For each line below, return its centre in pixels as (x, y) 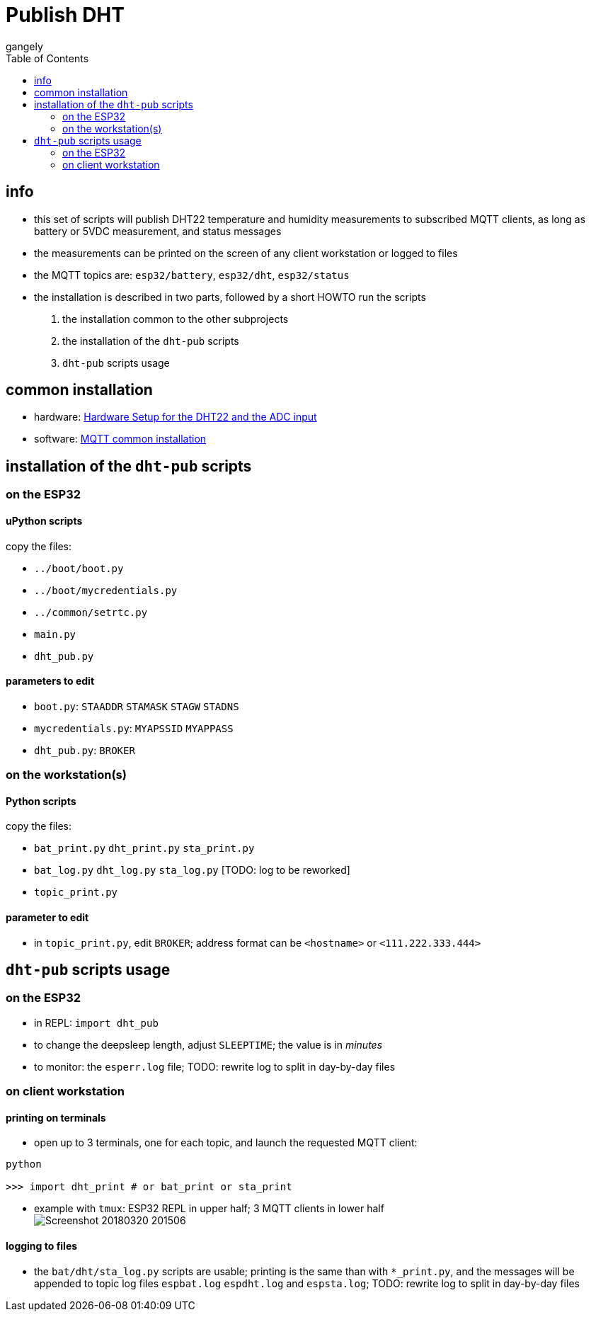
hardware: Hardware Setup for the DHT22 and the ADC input (176, 417)
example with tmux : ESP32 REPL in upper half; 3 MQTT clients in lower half (209, 1209)
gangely (24, 46)
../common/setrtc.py (91, 612)
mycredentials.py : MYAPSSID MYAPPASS (134, 728)
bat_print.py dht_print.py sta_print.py (144, 849)
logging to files (42, 1245)
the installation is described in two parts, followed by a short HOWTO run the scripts (230, 297)
